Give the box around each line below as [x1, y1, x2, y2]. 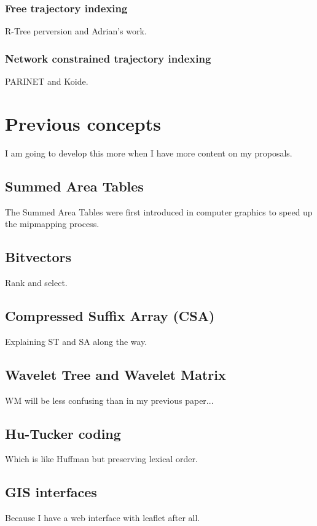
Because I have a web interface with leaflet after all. [5, 511, 200, 524]
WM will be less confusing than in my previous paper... [5, 393, 214, 406]
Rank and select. [5, 276, 68, 288]
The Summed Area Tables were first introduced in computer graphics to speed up [5, 205, 313, 218]
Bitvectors [5, 247, 72, 266]
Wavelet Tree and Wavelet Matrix [5, 365, 226, 384]
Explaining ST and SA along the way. [5, 335, 147, 347]
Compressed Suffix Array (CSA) [5, 306, 215, 325]
